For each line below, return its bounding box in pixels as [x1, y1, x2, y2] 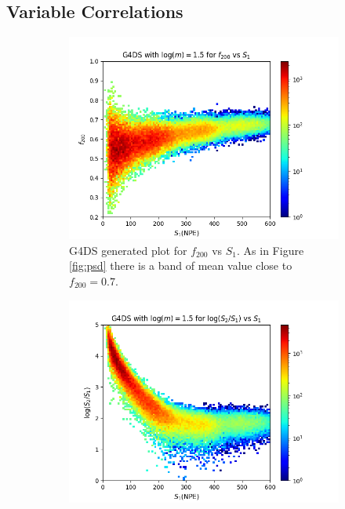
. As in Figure [237, 242, 304, 258]
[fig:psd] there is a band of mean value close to [69, 257, 292, 274]
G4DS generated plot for [69, 242, 187, 258]
